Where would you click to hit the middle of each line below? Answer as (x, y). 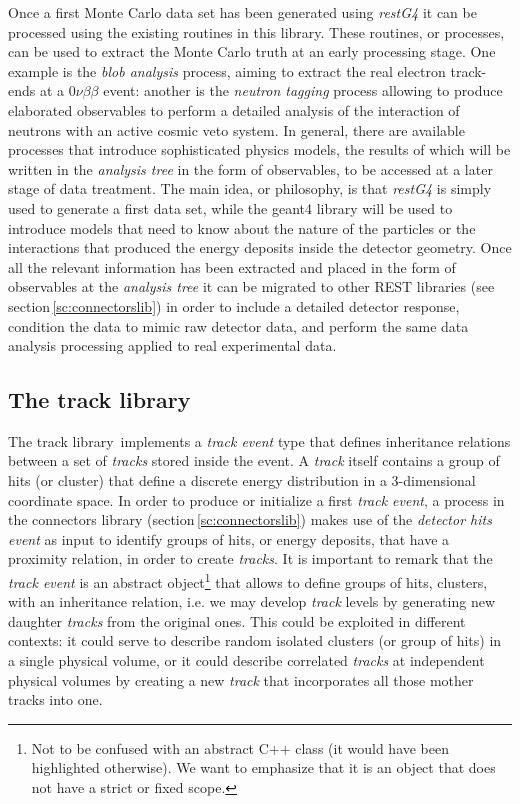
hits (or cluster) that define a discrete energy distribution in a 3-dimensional (242, 480)
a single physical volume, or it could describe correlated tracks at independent (246, 660)
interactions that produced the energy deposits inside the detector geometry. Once (260, 247)
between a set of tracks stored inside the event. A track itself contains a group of (254, 460)
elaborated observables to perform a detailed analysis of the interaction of (234, 109)
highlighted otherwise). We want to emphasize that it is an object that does (263, 767)
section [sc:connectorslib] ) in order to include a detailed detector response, (234, 305)
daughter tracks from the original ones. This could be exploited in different (237, 620)
